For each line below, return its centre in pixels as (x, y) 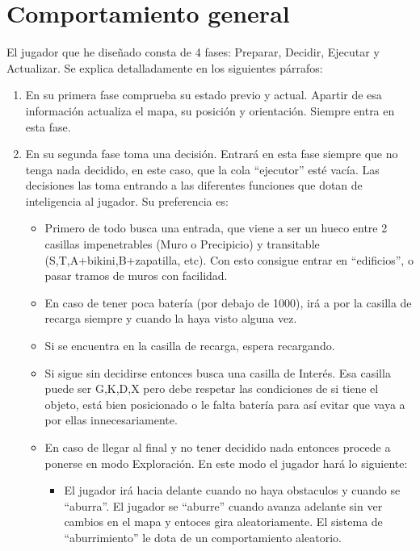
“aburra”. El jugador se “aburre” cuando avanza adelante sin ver (223, 505)
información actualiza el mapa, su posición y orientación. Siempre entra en (210, 110)
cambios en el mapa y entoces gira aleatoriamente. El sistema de (223, 522)
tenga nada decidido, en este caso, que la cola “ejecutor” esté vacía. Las (202, 169)
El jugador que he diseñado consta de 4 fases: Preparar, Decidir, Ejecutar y (193, 52)
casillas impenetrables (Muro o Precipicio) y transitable (182, 244)
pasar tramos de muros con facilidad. (136, 275)
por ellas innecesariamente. (111, 420)
